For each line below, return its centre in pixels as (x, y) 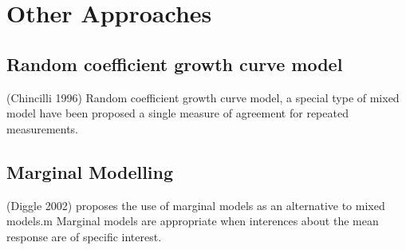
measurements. (43, 128)
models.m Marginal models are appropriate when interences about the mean (193, 221)
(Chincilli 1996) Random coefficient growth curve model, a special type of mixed (203, 97)
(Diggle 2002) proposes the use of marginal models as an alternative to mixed (196, 205)
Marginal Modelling (90, 171)
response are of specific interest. (84, 236)
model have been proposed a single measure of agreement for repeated (177, 113)
